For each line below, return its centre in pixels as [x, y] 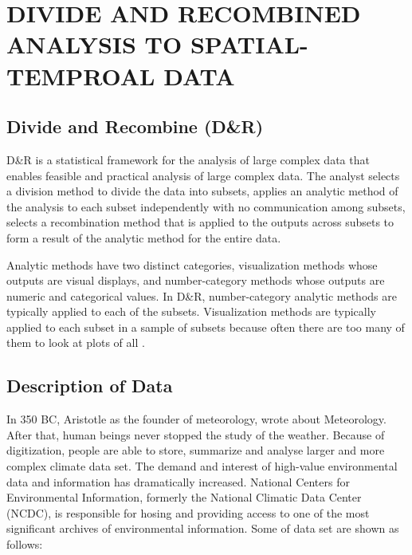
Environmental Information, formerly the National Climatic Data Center [184, 497]
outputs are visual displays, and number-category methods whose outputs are [196, 280]
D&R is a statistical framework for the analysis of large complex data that [188, 159]
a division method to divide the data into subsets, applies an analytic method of [202, 191]
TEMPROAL [81, 75]
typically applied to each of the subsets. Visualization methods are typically [191, 311]
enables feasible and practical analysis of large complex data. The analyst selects [203, 175]
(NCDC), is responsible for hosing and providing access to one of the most [188, 512]
